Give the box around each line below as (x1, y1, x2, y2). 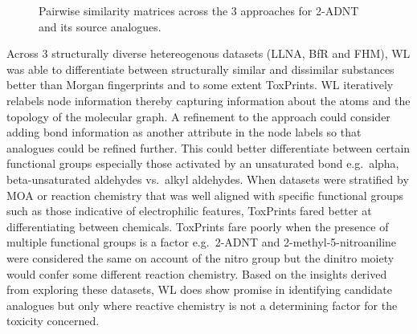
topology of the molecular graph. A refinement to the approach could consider (6, 108, 390, 124)
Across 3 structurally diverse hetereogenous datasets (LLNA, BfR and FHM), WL (6, 45, 411, 62)
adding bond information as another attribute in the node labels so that (6, 124, 362, 141)
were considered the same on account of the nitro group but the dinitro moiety (6, 249, 395, 266)
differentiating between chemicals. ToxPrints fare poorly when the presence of (6, 218, 389, 234)
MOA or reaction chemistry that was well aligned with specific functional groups (6, 186, 403, 203)
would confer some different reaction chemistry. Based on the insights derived (6, 265, 387, 282)
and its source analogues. (39, 18, 161, 35)
